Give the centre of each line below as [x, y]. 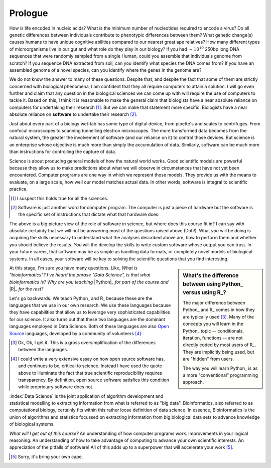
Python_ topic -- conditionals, [214, 331]
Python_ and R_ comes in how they [219, 310]
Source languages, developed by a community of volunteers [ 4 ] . [76, 333]
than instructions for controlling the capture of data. [63, 152]
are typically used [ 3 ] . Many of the [219, 317]
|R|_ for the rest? [26, 289]
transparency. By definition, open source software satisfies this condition [94, 380]
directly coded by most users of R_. [219, 345]
